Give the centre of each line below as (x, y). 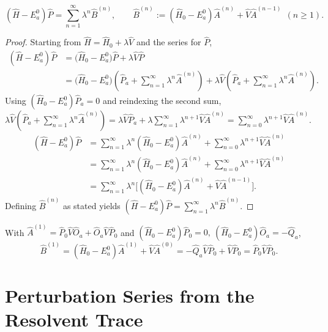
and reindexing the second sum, (162, 100)
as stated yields (91, 205)
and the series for (169, 42)
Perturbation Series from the (130, 296)
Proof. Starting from (43, 42)
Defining (21, 205)
